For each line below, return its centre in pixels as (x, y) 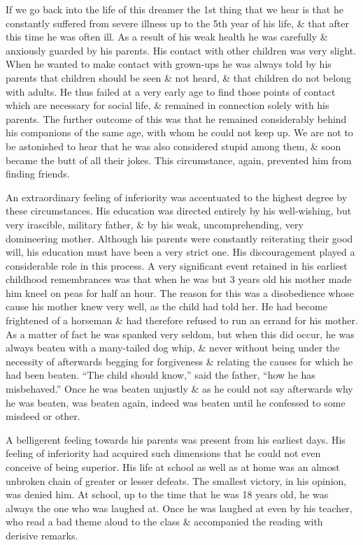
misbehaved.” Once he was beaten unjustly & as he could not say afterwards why (179, 389)
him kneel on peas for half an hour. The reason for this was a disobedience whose (180, 292)
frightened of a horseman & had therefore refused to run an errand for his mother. (182, 320)
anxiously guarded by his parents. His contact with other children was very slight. (181, 50)
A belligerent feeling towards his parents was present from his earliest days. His (176, 439)
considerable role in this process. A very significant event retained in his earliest (177, 265)
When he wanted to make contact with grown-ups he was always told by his (169, 64)
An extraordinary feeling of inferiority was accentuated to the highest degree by (177, 197)
